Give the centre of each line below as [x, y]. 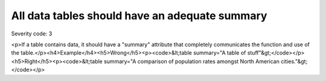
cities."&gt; [294, 61]
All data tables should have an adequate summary [139, 16]
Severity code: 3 [32, 34]
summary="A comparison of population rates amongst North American [192, 61]
